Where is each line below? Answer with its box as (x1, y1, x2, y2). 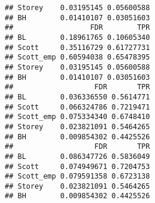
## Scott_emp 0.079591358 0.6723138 (5, 172, 150, 181)
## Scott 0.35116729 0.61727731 (5, 43, 150, 52)
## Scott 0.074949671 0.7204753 (5, 162, 150, 171)
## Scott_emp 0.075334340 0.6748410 (5, 113, 150, 121)
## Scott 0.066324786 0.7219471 (5, 102, 150, 111)
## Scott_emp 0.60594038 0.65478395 (5, 53, 150, 62)
